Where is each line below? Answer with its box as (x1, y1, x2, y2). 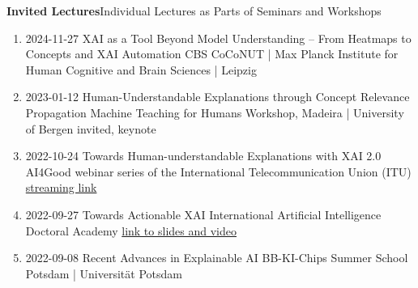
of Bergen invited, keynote (25, 120, 156, 137)
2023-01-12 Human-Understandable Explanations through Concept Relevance (25, 88, 410, 105)
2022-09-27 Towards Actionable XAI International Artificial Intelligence (25, 205, 382, 222)
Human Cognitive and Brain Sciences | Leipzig (25, 61, 257, 78)
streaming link (25, 179, 97, 196)
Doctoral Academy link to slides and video (25, 222, 237, 239)
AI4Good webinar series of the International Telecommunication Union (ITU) (25, 163, 412, 180)
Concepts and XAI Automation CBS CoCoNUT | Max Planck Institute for (25, 45, 399, 62)
